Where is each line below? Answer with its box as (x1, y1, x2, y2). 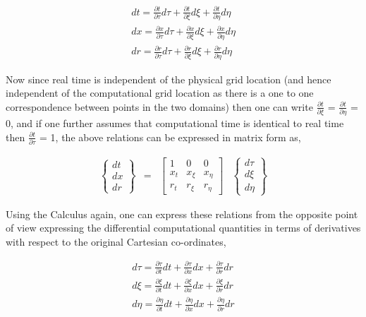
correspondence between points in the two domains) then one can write (6, 99, 313, 114)
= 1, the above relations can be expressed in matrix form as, (39, 129, 301, 144)
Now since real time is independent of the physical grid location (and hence (6, 71, 331, 86)
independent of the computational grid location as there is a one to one (6, 85, 314, 100)
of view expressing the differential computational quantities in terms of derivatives (6, 220, 361, 235)
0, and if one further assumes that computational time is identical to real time (6, 116, 344, 131)
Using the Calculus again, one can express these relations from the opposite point (6, 206, 358, 221)
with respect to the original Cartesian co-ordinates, (6, 234, 226, 249)
